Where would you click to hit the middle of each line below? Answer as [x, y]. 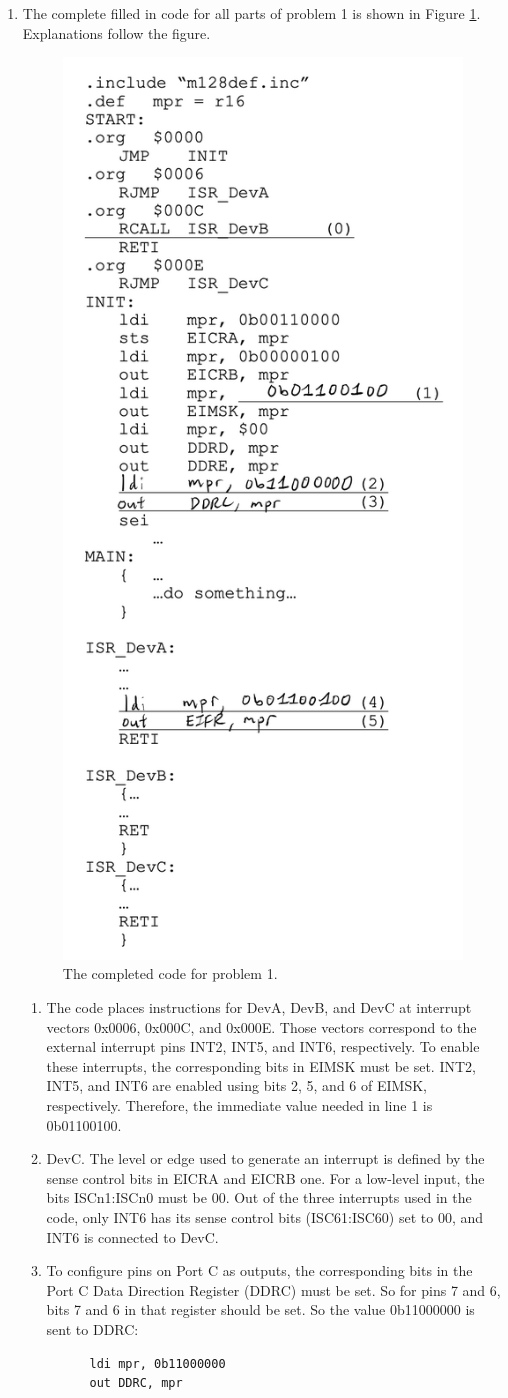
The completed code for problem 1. [170, 973]
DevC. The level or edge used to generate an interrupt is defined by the [265, 1158]
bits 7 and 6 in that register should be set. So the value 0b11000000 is [260, 1309]
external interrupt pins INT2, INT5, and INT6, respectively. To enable [263, 1046]
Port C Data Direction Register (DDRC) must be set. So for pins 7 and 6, [273, 1289]
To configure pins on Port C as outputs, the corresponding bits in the [259, 1270]
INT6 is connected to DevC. [132, 1236]
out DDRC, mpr [136, 1383]
